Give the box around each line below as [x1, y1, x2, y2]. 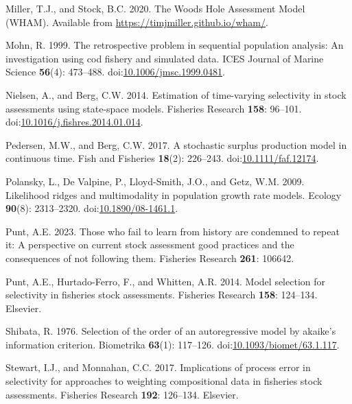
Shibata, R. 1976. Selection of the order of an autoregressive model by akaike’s [5, 324, 336, 338]
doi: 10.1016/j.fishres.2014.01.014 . [5, 115, 143, 129]
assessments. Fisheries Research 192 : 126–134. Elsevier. [5, 387, 239, 401]
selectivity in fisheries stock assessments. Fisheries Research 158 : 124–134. [5, 287, 318, 302]
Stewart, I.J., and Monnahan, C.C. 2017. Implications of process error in [5, 360, 311, 375]
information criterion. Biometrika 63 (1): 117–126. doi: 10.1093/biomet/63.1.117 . [5, 337, 340, 351]
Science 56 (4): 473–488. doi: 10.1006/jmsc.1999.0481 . [5, 64, 225, 79]
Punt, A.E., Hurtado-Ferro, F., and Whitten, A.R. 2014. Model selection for [5, 274, 326, 288]
